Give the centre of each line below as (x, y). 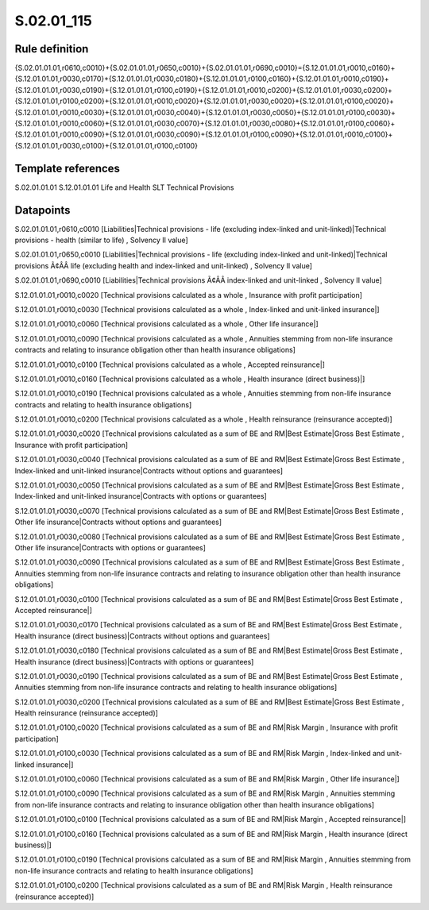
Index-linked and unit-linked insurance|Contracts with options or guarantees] (141, 496)
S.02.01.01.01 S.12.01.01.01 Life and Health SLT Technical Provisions (124, 187)
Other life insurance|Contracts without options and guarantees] (118, 522)
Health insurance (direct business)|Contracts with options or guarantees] (134, 661)
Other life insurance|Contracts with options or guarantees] (110, 547)
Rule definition (52, 49)
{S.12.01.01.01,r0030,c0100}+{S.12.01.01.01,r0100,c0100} (106, 145)
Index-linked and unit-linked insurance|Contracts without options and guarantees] (149, 470)
